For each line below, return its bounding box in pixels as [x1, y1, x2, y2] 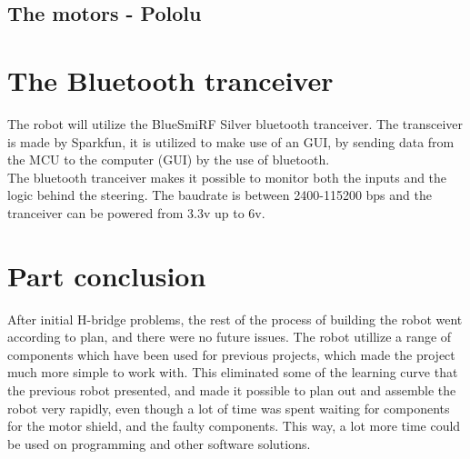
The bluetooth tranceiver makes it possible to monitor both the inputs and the [7, 167, 447, 186]
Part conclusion [7, 256, 206, 294]
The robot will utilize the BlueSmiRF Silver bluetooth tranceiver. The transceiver [7, 114, 464, 133]
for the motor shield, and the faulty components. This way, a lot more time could [7, 416, 461, 435]
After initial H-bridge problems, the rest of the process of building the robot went [7, 309, 463, 328]
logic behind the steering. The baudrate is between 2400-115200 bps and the [7, 185, 432, 205]
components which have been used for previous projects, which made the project [7, 344, 455, 364]
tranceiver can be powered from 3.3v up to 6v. [7, 203, 265, 222]
